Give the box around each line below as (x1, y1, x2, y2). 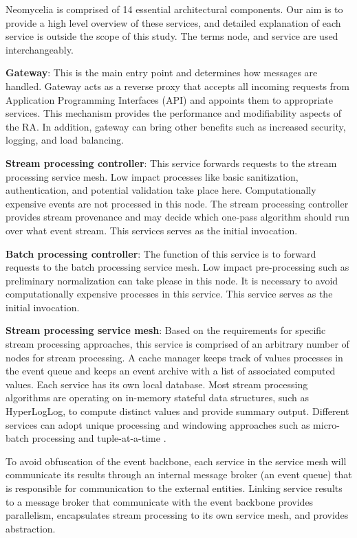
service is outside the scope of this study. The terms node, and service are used (6, 29, 338, 43)
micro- (313, 417, 340, 431)
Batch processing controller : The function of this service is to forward (6, 246, 316, 260)
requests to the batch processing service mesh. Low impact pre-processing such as (6, 260, 349, 274)
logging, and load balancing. (6, 133, 124, 147)
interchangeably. (6, 42, 74, 56)
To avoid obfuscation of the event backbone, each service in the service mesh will (6, 453, 347, 468)
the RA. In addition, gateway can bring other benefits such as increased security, (6, 119, 346, 133)
